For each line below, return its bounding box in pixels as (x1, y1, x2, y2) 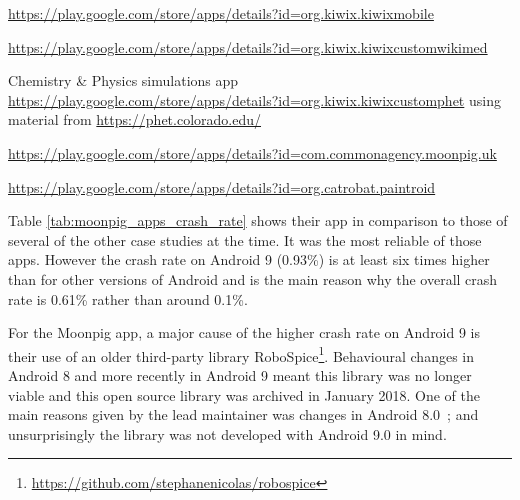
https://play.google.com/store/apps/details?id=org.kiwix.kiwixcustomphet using (8, 89, 501, 110)
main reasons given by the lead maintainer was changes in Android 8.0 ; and (8, 404, 479, 425)
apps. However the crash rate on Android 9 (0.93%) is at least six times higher (8, 249, 490, 270)
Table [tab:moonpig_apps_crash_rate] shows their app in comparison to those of (8, 210, 508, 231)
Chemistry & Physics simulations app (8, 70, 239, 91)
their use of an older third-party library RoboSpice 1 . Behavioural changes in (8, 342, 475, 366)
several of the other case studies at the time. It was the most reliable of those (8, 229, 482, 250)
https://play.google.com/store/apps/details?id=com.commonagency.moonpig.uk (8, 142, 497, 163)
